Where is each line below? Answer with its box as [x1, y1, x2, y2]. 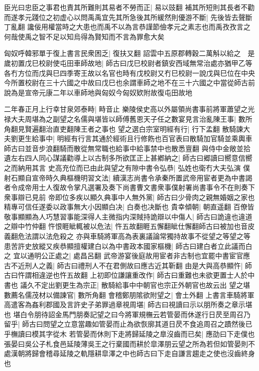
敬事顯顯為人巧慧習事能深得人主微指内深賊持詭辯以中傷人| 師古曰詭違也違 [4, 211, 246, 221]
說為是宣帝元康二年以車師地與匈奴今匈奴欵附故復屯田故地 [4, 87, 192, 97]
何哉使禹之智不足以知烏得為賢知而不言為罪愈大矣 [4, 31, 164, 41]
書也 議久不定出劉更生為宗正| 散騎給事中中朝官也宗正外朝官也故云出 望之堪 [4, 280, 250, 290]
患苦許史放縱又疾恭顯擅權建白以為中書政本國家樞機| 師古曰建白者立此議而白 [4, 240, 253, 251]
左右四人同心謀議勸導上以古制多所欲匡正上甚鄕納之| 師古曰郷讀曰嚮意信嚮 [10, 153, 253, 163]
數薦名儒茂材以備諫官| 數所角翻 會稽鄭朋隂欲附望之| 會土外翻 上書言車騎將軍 [4, 289, 255, 300]
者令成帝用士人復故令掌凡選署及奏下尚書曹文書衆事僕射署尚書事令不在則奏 [4, 182, 248, 192]
